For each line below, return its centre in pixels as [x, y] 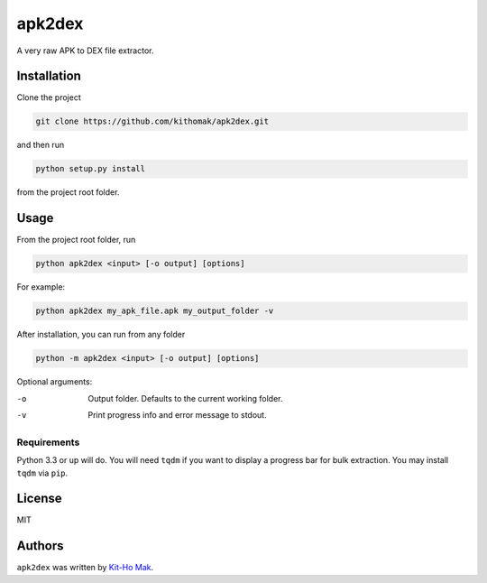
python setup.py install [91, 169]
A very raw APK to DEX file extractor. [85, 51]
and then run [41, 145]
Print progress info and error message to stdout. [177, 414]
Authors [40, 546]
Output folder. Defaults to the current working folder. [185, 398]
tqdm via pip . [42, 473]
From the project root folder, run [76, 240]
